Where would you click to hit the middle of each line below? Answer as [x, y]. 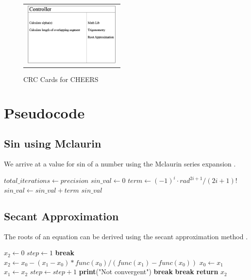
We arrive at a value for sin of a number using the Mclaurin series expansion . [120, 164]
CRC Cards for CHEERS [61, 79]
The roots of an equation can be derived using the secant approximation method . [126, 236]
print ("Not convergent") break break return [149, 272]
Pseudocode [44, 112]
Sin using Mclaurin [53, 143]
